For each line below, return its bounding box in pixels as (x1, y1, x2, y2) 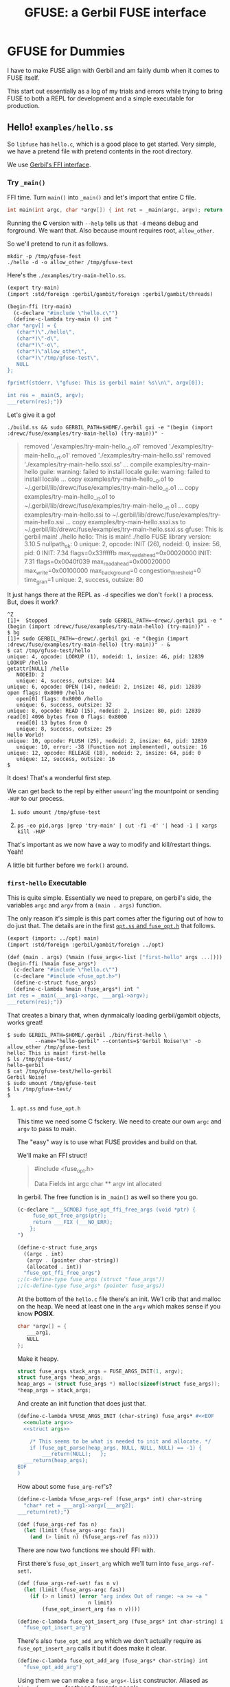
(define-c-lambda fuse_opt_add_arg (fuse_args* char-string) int (16, 1657, 208, 1664)
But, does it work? (7, 597, 58, 606)
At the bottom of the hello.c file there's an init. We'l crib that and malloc (16, 1295, 222, 1303)
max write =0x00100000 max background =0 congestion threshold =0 (23, 566, 201, 576)
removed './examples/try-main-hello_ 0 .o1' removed (23, 442, 168, 452)
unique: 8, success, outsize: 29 (16, 725, 112, 732)
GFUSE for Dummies (7, 43, 126, 59)
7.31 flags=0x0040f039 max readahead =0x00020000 (23, 557, 170, 568)
